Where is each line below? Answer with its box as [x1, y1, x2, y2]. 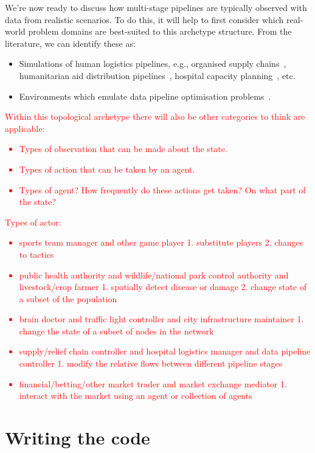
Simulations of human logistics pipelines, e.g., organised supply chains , [19, 57, 286, 70]
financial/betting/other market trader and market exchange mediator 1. [19, 377, 287, 390]
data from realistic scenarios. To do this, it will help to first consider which [5, 13, 284, 26]
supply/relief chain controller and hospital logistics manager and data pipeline [19, 345, 311, 358]
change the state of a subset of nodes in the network [19, 324, 214, 337]
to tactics [19, 247, 54, 260]
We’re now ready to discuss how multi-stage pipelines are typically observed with [5, 1, 307, 13]
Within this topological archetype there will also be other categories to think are [5, 110, 305, 123]
